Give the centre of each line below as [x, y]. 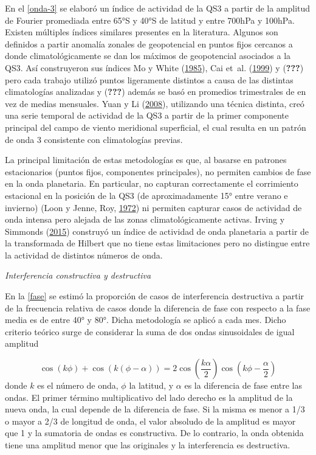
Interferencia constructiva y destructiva [78, 275]
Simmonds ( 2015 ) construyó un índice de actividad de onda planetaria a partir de [157, 231]
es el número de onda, [78, 385]
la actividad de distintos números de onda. [84, 255]
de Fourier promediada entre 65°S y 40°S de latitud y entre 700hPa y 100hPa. [150, 20]
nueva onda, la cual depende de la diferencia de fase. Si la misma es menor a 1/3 [155, 409]
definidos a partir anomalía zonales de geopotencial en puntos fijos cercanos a [149, 43]
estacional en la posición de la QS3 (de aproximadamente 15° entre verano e [146, 195]
